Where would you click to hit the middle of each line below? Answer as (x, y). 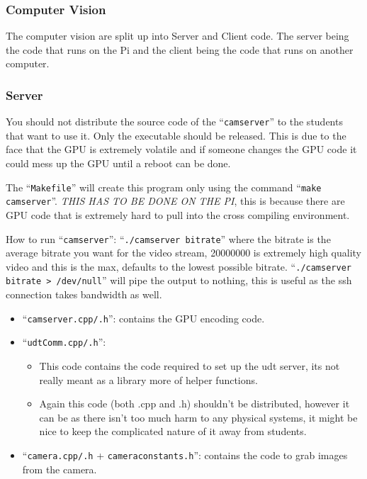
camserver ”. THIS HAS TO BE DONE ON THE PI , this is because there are (175, 201)
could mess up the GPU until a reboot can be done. (118, 163)
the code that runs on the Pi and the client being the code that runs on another (180, 49)
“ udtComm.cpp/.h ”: (64, 342)
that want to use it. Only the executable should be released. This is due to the (176, 135)
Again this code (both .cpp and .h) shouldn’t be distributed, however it (194, 404)
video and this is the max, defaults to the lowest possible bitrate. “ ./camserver (179, 266)
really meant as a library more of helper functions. (148, 379)
